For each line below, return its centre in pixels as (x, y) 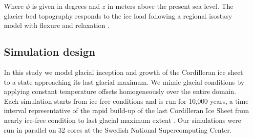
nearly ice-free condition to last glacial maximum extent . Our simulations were (123, 120)
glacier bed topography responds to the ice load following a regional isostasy (118, 15)
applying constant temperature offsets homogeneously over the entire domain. (120, 91)
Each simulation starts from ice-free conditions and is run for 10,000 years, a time (126, 101)
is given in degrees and (66, 6)
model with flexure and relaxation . (57, 25)
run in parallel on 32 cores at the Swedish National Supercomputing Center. (118, 129)
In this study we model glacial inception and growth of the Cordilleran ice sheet (124, 72)
